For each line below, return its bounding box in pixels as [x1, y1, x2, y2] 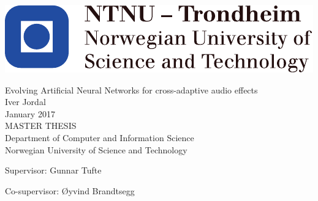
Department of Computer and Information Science [5, 131, 194, 144]
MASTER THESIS [5, 119, 77, 132]
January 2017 [5, 107, 55, 120]
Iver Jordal [5, 95, 46, 108]
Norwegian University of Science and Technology [5, 143, 187, 156]
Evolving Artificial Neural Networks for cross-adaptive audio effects [5, 83, 258, 96]
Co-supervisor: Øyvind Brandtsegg [5, 184, 135, 197]
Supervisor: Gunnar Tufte [5, 164, 102, 177]
